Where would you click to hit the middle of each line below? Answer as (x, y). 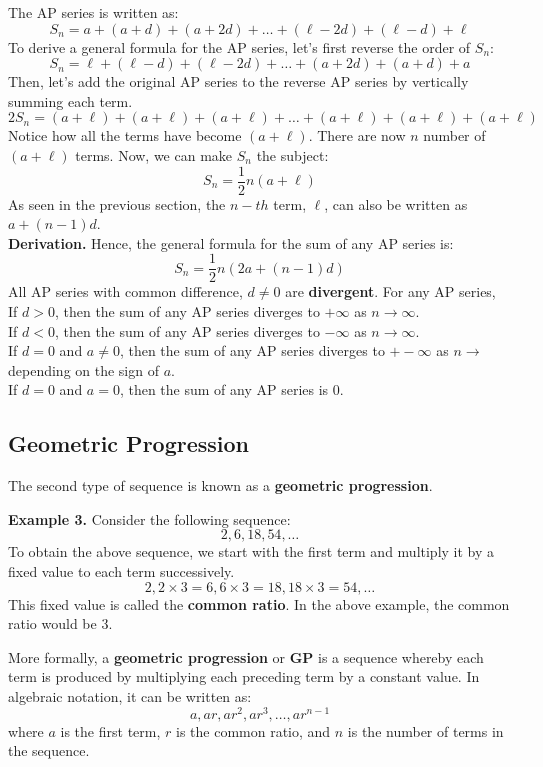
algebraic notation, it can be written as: (130, 695)
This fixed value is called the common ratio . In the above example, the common (259, 603)
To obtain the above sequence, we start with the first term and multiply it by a (251, 551)
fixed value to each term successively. (121, 571)
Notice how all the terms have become (125, 135)
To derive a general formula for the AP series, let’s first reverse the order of (239, 46)
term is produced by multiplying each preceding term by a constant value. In (244, 676)
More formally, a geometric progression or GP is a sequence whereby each (246, 656)
